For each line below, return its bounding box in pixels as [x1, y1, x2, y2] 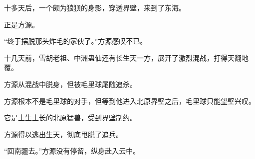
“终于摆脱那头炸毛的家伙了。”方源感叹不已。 [4, 36, 147, 46]
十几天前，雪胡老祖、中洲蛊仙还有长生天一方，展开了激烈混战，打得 [4, 52, 228, 63]
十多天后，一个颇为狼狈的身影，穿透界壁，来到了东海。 [4, 2, 186, 12]
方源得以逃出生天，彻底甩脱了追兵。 [4, 129, 123, 139]
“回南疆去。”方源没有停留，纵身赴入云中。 [4, 146, 140, 156]
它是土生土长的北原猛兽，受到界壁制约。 [4, 112, 137, 123]
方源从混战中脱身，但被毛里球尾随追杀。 [4, 79, 137, 89]
